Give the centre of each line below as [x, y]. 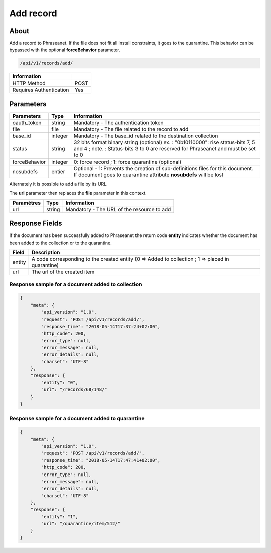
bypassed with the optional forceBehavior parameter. [65, 50]
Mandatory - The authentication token [118, 122]
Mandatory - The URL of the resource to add [118, 209]
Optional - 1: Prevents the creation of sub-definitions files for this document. [163, 168]
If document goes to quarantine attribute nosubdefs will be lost [149, 175]
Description [46, 253]
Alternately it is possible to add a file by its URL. [58, 184]
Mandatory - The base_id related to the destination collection [146, 136]
